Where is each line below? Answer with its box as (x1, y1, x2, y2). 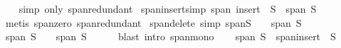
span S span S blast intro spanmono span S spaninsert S (5, 29, 336, 44)
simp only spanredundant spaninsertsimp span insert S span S (19, 1, 317, 16)
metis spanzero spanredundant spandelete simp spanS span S (5, 15, 302, 30)
